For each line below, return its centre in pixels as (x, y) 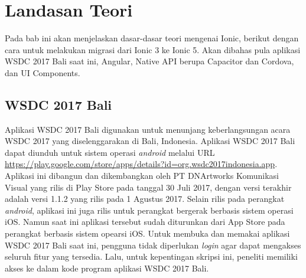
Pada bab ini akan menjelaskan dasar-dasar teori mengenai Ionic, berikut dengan (152, 38)
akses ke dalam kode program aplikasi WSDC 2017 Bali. (107, 268)
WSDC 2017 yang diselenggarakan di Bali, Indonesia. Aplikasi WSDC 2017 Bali (150, 141)
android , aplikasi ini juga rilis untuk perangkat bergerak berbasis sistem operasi (149, 210)
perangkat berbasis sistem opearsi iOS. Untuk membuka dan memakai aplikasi (147, 233)
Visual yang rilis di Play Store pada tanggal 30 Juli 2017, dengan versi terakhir (148, 187)
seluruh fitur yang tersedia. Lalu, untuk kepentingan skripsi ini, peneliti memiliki (151, 256)
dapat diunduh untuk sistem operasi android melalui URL (110, 152)
